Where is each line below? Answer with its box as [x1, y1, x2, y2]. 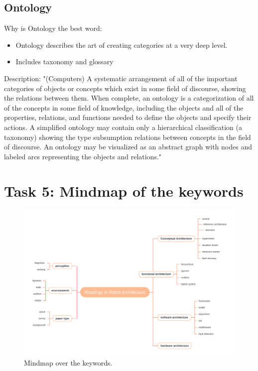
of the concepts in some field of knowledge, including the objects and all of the [4, 102, 244, 113]
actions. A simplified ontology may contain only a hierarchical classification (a [4, 122, 242, 132]
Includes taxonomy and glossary [15, 56, 114, 67]
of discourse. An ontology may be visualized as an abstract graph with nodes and [4, 141, 252, 152]
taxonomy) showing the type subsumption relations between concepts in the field [4, 131, 251, 142]
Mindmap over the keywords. [24, 357, 113, 368]
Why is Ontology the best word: [4, 23, 102, 33]
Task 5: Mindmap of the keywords [4, 180, 244, 201]
